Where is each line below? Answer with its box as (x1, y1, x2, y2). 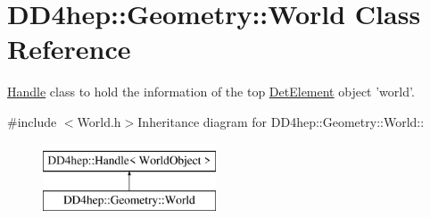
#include (7, 112, 57, 130)
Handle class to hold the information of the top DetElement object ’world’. (7, 82, 415, 101)
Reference (7, 30, 131, 67)
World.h (77, 112, 121, 130)
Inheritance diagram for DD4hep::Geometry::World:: (137, 112, 425, 130)
